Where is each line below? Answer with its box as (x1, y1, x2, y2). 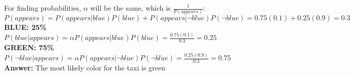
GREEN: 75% (4, 42, 54, 53)
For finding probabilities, (4, 3, 81, 13)
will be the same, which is (90, 3, 171, 13)
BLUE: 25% (4, 22, 47, 32)
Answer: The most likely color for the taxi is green (4, 62, 165, 72)
